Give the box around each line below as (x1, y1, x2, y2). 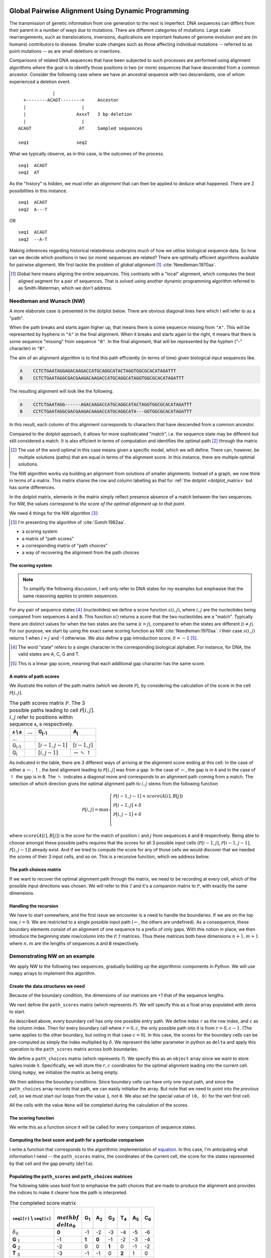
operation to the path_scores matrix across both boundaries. (9, 1046, 139, 1052)
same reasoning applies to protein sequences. (23, 593, 118, 599)
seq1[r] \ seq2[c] (12, 1214, 52, 1221)
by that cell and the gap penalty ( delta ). (9, 1160, 94, 1166)
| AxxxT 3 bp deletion (23, 111, 132, 117)
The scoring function (9, 1115, 55, 1121)
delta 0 (57, 1221, 76, 1229)
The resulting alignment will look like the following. (9, 388, 114, 394)
